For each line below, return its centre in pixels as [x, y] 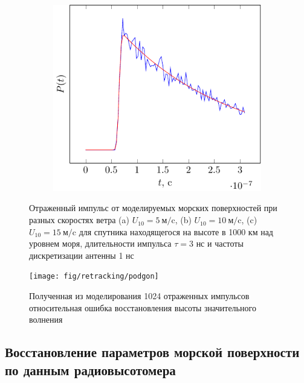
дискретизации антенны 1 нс [82, 255]
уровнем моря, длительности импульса [100, 243]
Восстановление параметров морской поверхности [152, 352]
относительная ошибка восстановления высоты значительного [143, 307]
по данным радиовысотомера [90, 369]
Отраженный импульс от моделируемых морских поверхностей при [153, 208]
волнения [46, 319]
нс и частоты [220, 243]
